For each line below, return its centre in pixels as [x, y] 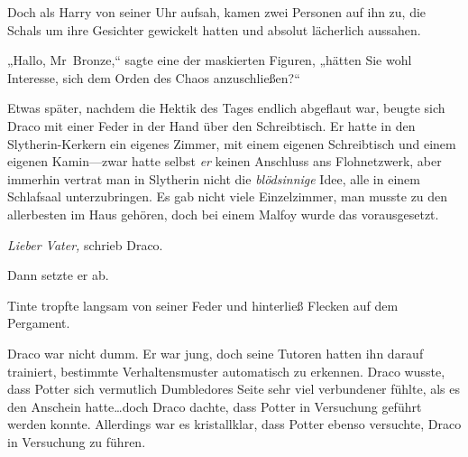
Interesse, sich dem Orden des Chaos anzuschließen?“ [154, 77]
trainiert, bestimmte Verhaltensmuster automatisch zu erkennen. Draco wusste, [226, 371]
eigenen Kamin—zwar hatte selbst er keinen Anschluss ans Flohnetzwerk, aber [225, 161]
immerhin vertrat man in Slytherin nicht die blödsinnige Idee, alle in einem [214, 178]
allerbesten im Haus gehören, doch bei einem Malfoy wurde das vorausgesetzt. [223, 214]
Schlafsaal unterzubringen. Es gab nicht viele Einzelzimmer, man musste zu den [228, 196]
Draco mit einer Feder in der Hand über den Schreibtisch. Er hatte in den [211, 125]
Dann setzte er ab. [58, 275]
